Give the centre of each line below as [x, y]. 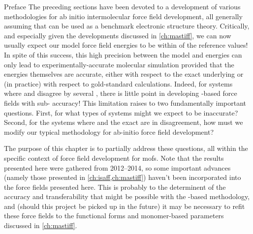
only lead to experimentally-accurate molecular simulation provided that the [119, 64]
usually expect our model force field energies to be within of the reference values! [126, 45]
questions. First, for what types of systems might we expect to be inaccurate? [121, 112]
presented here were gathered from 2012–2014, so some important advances [117, 167]
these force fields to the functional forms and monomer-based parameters [114, 216]
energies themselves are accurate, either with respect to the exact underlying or [124, 74]
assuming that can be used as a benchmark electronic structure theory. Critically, [127, 26]
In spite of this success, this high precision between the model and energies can [123, 54]
